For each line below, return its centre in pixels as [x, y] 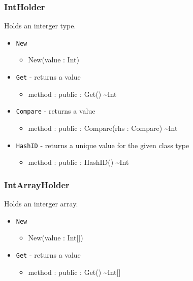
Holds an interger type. [40, 26]
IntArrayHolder [37, 184]
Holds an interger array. [41, 204]
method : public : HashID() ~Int [78, 162]
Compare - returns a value [56, 111]
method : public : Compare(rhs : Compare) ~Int [103, 128]
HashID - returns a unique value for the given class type [103, 145]
